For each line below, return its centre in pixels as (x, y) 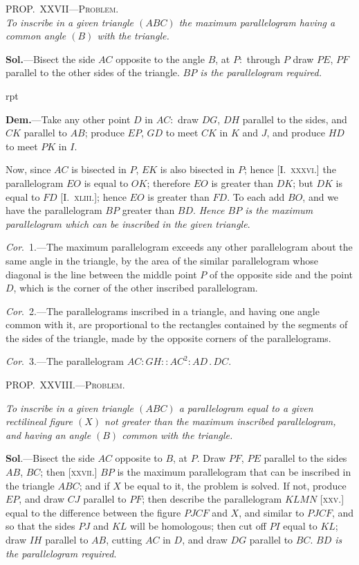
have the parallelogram (54, 210)
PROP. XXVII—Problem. (62, 8)
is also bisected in (197, 169)
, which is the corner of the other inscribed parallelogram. (136, 288)
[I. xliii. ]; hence (93, 196)
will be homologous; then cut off (198, 526)
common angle (36, 36)
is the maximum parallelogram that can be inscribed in (234, 472)
